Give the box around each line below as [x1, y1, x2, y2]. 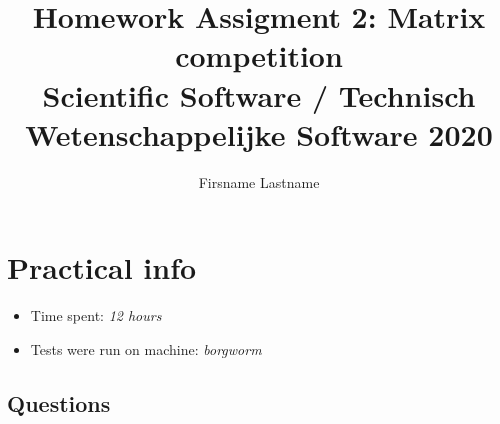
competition [175, 35, 343, 76]
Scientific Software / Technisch [42, 74, 476, 115]
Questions [7, 387, 111, 418]
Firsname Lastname [198, 171, 320, 192]
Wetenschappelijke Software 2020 [25, 113, 493, 154]
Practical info [7, 247, 197, 288]
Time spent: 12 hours [30, 305, 162, 326]
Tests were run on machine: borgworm [30, 338, 262, 359]
